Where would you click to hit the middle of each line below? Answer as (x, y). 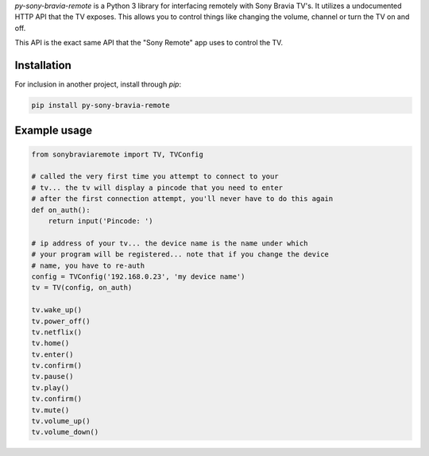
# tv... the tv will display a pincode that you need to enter (157, 187)
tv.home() (50, 343)
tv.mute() (50, 410)
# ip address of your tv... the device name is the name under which (170, 243)
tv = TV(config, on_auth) (82, 288)
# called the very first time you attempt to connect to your (155, 176)
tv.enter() (52, 354)
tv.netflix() (57, 332)
